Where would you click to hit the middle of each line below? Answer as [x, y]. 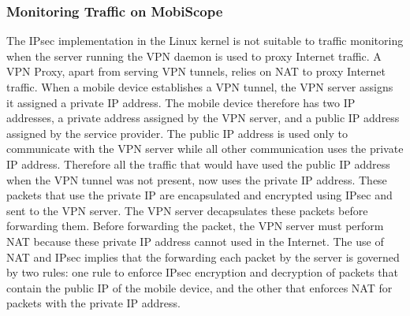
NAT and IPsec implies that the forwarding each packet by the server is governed [203, 257]
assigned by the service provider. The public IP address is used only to [177, 133]
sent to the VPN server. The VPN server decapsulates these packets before [187, 210]
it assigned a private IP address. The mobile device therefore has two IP [181, 102]
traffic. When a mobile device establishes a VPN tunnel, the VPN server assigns [200, 87]
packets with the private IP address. [93, 303]
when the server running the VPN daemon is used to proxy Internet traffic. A [194, 56]
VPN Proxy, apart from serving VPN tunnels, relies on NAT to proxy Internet [196, 71]
